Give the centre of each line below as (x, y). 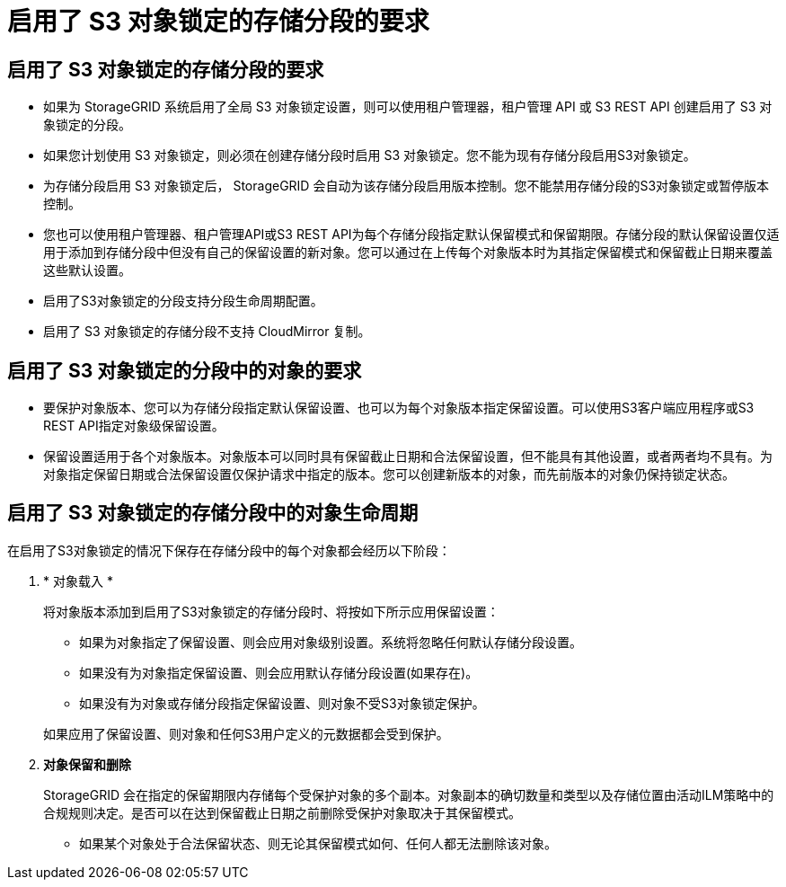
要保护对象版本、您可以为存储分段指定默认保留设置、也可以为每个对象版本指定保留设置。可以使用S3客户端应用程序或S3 (399, 408)
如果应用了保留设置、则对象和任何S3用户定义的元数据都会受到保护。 (246, 733)
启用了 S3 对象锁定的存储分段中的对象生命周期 (213, 513)
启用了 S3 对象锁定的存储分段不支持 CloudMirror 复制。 (207, 332)
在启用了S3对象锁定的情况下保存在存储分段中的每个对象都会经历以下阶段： (229, 550)
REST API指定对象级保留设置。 (134, 426)
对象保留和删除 (87, 764)
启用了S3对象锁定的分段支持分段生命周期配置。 (183, 301)
